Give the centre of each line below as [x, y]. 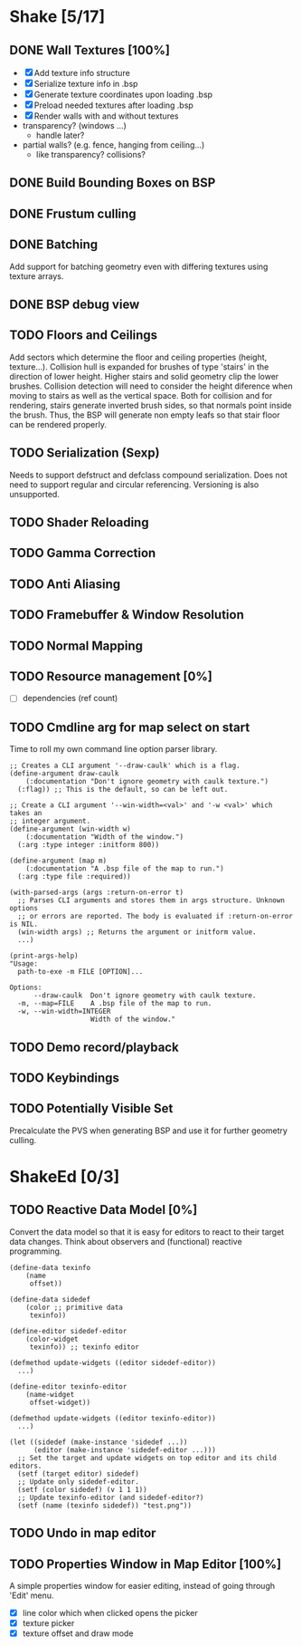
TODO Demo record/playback [94, 1047]
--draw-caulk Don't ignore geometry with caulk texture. [145, 996]
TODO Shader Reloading [79, 522]
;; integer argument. [50, 822]
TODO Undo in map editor [83, 1533]
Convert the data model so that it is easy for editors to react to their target [147, 1232]
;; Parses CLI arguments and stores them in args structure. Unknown [151, 900]
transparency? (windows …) [74, 125]
